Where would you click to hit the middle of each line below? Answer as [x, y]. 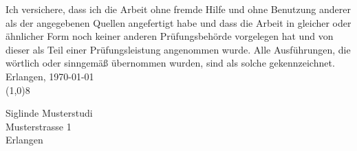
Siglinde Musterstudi [49, 113]
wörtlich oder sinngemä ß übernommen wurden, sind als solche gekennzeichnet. [170, 63]
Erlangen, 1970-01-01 [50, 76]
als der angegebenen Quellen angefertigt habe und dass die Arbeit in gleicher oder [178, 22]
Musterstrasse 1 [39, 126]
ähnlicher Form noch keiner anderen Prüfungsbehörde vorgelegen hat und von [170, 36]
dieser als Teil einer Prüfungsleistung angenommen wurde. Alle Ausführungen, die [178, 49]
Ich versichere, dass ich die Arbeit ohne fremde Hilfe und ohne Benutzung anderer [178, 9]
